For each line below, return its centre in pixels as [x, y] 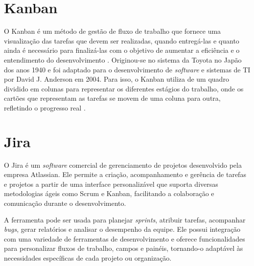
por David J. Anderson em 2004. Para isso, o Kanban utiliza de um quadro [116, 79]
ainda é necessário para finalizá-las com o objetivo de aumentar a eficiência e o [122, 50]
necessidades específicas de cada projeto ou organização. [88, 257]
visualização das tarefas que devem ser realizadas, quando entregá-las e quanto [122, 40]
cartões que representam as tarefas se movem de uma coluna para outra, [112, 98]
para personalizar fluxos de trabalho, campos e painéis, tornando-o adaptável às [124, 248]
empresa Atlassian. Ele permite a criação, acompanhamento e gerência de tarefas [125, 174]
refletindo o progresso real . [45, 107]
